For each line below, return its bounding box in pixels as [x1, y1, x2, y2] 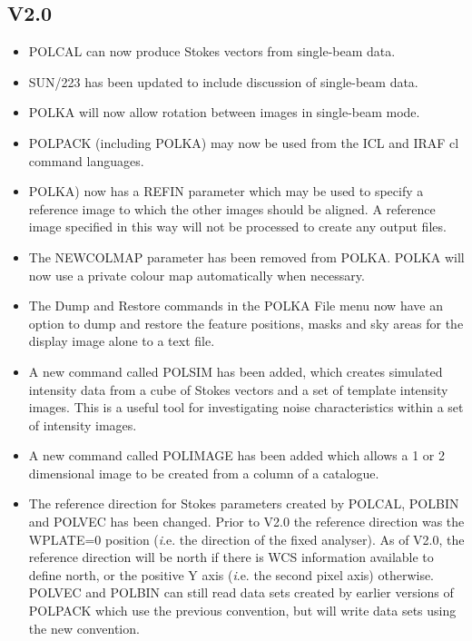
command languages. [28, 151, 144, 170]
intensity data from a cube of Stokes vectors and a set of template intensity [28, 380, 448, 399]
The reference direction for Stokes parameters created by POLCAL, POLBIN [28, 494, 459, 513]
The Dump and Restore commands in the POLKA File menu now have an [28, 296, 443, 315]
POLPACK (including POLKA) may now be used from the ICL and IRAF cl [28, 133, 459, 152]
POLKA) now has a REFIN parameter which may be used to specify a [28, 182, 424, 201]
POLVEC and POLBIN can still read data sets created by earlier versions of [28, 583, 454, 602]
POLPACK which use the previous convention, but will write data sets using [28, 601, 457, 620]
